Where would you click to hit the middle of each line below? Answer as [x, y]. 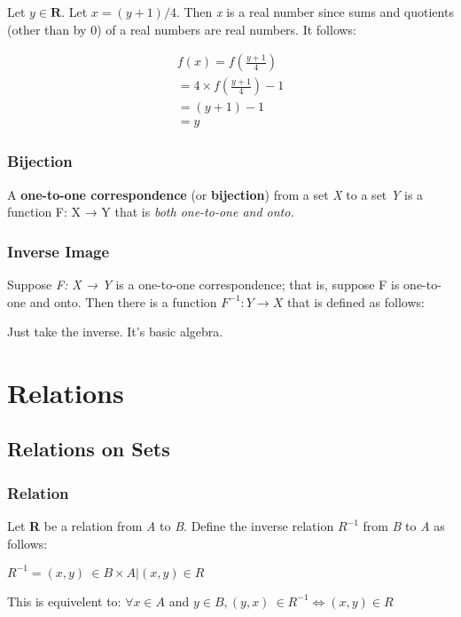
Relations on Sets [89, 449]
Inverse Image [59, 251]
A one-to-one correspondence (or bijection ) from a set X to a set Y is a [215, 194]
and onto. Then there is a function [123, 301]
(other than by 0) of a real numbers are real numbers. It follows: [182, 29]
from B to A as [404, 526]
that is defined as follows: [356, 301]
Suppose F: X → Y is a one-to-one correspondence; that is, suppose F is [203, 284]
